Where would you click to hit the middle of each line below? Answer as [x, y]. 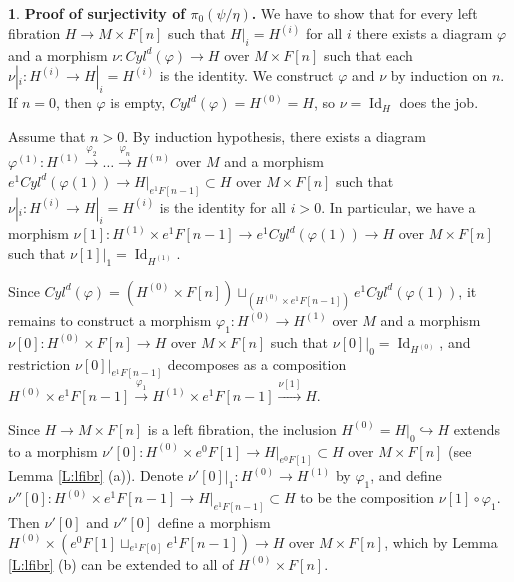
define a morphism [214, 522]
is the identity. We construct [246, 75]
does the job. [439, 102]
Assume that [47, 135]
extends [477, 428]
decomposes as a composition [257, 363]
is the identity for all [222, 206]
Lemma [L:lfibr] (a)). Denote [96, 475]
